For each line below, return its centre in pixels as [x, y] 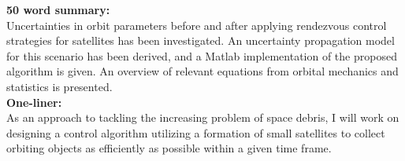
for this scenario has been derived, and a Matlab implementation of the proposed [202, 55]
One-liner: [34, 102]
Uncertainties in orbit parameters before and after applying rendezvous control [197, 25]
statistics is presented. [59, 86]
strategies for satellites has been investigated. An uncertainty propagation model [201, 40]
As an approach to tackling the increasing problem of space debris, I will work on [203, 117]
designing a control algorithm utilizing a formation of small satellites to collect [196, 132]
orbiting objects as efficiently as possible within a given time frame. [169, 148]
